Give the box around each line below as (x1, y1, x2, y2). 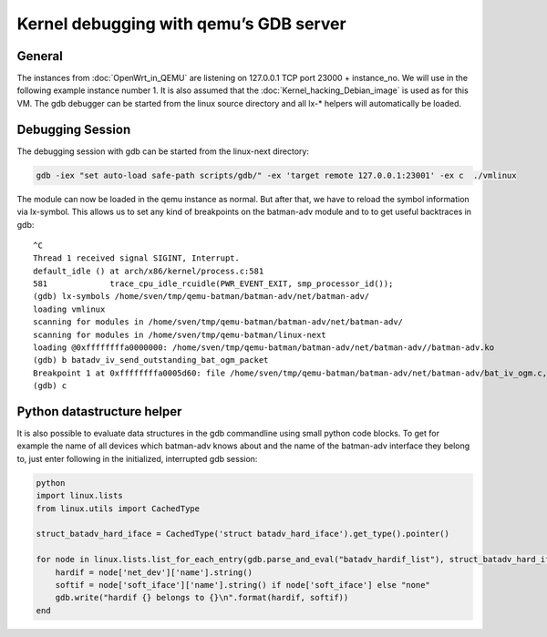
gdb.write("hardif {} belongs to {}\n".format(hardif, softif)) (55, 592, 349, 603)
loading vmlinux (33, 303, 106, 314)
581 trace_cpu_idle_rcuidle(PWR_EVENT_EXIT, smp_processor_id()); (33, 279, 394, 289)
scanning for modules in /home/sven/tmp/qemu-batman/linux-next (33, 329, 327, 340)
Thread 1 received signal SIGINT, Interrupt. (33, 253, 241, 263)
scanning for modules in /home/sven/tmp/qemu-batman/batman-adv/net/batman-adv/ (33, 317, 404, 327)
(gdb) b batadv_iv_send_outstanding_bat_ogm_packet (33, 355, 269, 365)
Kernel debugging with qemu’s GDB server (16, 14, 346, 34)
